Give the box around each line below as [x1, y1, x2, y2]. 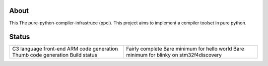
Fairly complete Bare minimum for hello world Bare [126, 45, 244, 52]
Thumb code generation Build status [12, 52, 98, 59]
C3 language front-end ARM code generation [12, 45, 118, 52]
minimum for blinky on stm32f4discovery [126, 52, 222, 59]
